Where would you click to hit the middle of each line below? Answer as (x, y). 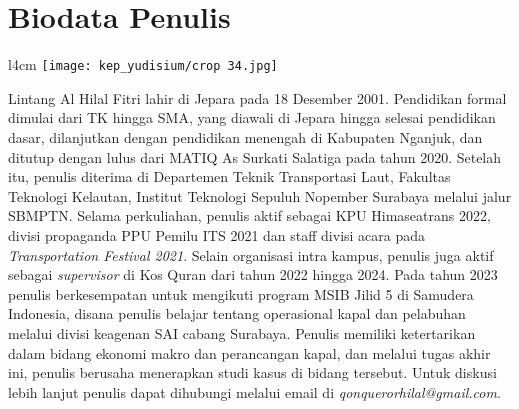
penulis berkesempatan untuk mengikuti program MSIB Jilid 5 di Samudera (241, 293)
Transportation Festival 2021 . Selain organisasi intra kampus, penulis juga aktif (251, 254)
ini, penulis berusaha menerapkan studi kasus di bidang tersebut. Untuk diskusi (252, 372)
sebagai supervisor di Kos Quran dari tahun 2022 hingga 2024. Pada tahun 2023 (253, 274)
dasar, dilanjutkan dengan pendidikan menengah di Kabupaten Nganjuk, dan (245, 136)
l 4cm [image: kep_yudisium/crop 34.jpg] (143, 64)
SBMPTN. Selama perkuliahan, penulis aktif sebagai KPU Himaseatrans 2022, (249, 215)
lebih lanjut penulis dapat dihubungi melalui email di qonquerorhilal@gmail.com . (254, 391)
